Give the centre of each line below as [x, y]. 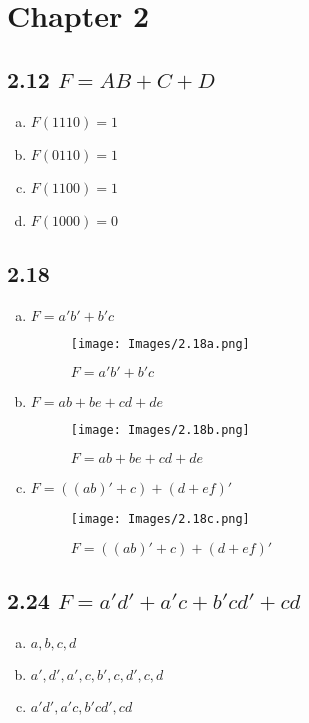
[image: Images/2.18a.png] [160, 343]
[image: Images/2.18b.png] [160, 430]
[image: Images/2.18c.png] [160, 519]
